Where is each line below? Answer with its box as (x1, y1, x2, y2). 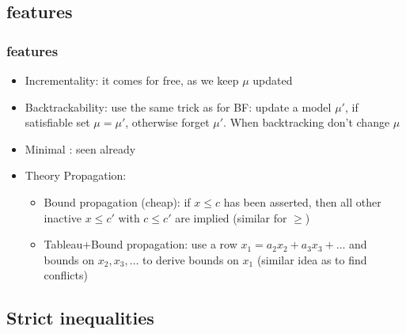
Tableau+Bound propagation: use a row (44, 236, 237, 252)
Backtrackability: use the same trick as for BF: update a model (25, 98, 332, 115)
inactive (44, 209, 82, 226)
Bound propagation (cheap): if (44, 193, 191, 210)
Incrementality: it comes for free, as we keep (25, 72, 239, 88)
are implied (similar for (175, 209, 287, 226)
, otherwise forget (125, 114, 210, 131)
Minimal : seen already (25, 140, 136, 157)
